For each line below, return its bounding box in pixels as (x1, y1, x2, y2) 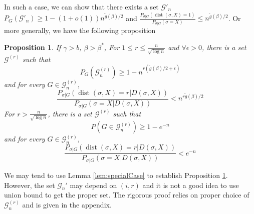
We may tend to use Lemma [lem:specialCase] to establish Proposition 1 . (4, 169, 228, 180)
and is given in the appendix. (22, 199, 112, 209)
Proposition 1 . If (4, 41, 61, 52)
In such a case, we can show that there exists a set (4, 1, 159, 11)
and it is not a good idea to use (142, 179, 239, 190)
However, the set (4, 179, 55, 190)
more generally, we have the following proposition (4, 25, 156, 35)
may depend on (70, 179, 117, 190)
